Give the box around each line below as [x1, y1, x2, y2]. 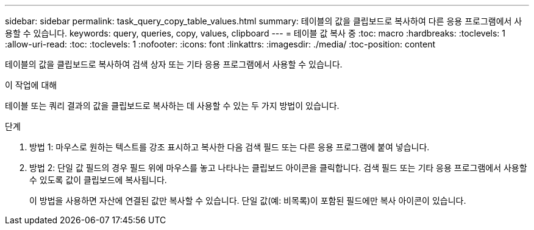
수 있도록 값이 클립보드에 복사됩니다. [29, 175, 167, 185]
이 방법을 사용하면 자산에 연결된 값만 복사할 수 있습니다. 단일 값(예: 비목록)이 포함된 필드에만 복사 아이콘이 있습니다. [29, 195, 466, 206]
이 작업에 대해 [5, 80, 57, 90]
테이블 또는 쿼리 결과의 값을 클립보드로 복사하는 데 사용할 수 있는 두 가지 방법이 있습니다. [5, 100, 340, 111]
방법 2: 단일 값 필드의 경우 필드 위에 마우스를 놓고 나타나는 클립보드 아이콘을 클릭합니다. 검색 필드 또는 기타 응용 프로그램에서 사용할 [29, 162, 527, 173]
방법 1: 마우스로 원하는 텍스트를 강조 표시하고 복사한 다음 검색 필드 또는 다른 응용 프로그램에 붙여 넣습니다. [29, 142, 430, 152]
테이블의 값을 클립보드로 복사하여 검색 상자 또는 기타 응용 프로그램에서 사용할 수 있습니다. [5, 59, 343, 69]
